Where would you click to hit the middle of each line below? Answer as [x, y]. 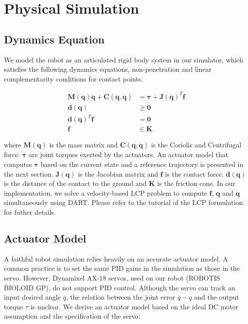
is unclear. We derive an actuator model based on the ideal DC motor [134, 306]
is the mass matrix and [84, 145]
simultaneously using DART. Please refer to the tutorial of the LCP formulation [124, 202]
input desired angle [32, 297]
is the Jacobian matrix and [118, 173]
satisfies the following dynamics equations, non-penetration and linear [108, 69]
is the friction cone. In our [196, 183]
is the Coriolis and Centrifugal [196, 145]
